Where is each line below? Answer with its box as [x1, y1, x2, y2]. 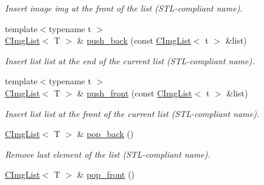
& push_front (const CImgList [77, 86, 192, 99]
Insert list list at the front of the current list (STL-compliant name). [5, 107, 260, 119]
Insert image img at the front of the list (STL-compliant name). [5, 2, 243, 14]
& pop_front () [77, 168, 135, 181]
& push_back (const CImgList [77, 34, 191, 47]
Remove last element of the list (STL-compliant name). [5, 147, 210, 160]
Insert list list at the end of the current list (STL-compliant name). [5, 54, 255, 67]
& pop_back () [77, 127, 134, 140]
